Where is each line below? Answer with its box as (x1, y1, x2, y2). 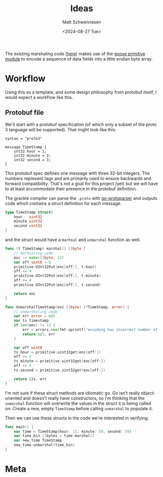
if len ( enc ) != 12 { (14, 323, 55, 328)
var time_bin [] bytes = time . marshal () (14, 434, 95, 438)
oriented (5, 395, 22, 401)
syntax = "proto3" (5, 136, 42, 141)
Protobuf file (5, 108, 44, 117)
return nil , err (22, 332, 55, 337)
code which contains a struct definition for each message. (5, 200, 122, 206)
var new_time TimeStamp (14, 438, 62, 443)
